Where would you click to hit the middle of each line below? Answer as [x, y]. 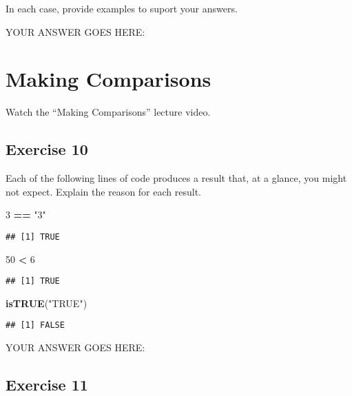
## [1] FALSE [35, 325]
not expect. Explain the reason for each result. [103, 191]
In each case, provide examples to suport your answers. [122, 8]
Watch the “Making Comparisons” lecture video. [108, 112]
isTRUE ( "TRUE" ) [46, 303]
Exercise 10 [47, 149]
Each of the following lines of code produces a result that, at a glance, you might [176, 178]
